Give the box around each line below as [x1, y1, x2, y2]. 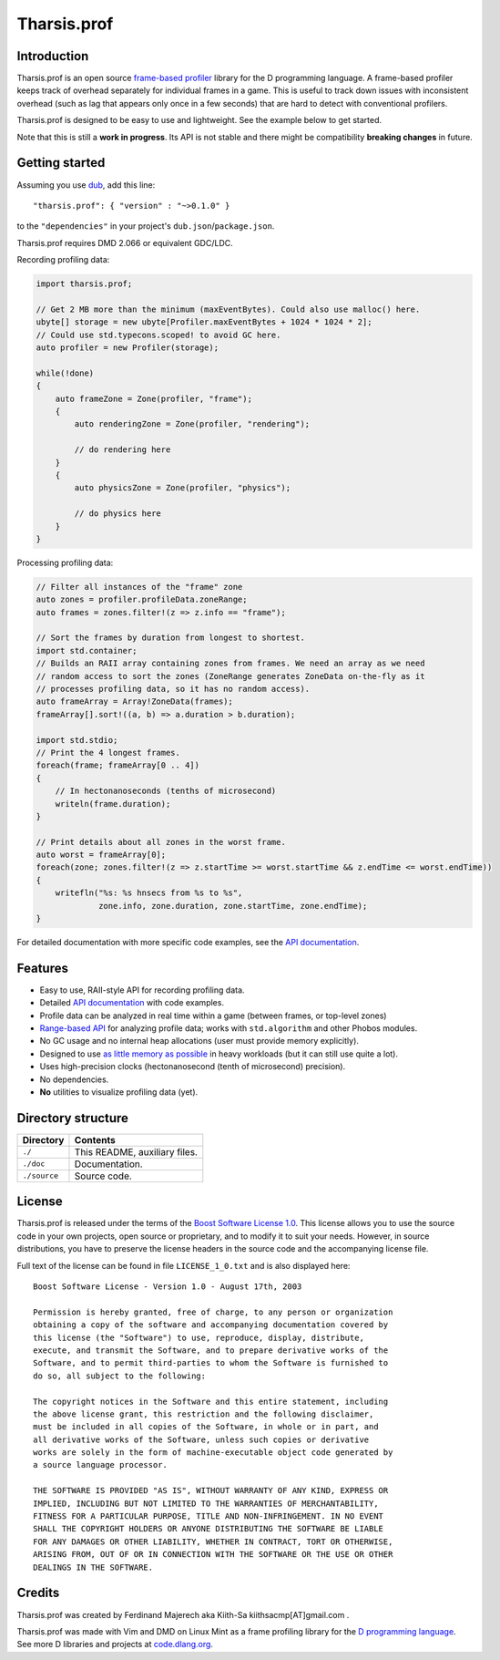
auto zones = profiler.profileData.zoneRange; [36, 594, 248, 605]
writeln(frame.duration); [55, 799, 171, 809]
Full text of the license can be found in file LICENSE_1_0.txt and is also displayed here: [16, 1260, 351, 1271]
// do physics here [74, 509, 161, 519]
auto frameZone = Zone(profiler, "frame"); [55, 393, 252, 404]
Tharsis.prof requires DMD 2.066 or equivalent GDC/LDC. [16, 237, 233, 248]
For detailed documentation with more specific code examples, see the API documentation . [16, 937, 360, 947]
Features [16, 960, 68, 975]
